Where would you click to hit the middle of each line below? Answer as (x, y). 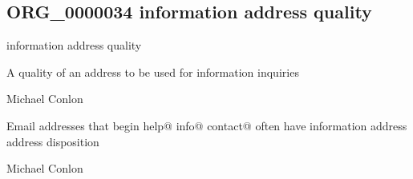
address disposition (53, 141)
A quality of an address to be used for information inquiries (153, 72)
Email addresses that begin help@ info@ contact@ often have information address (207, 125)
